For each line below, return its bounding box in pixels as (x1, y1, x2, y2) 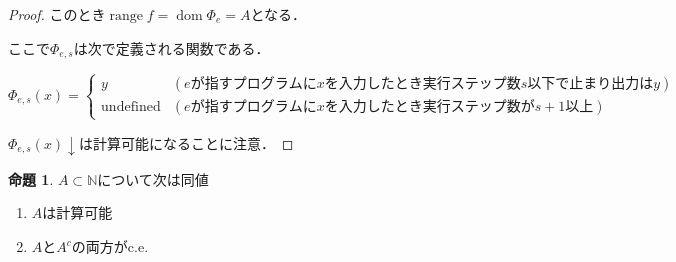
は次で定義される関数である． (73, 37, 270, 58)
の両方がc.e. (71, 236, 149, 257)
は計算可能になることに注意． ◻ (78, 132, 294, 153)
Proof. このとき (8, 4, 106, 24)
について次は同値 (97, 168, 209, 189)
